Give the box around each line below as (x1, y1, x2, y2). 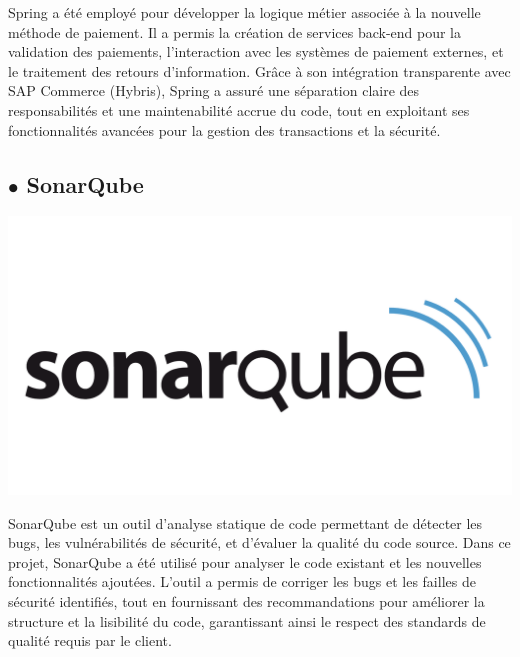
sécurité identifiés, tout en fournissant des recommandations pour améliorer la (8, 590, 485, 611)
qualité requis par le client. (8, 630, 172, 651)
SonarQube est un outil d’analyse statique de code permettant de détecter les (8, 512, 483, 533)
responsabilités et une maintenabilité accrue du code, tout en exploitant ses (8, 99, 470, 120)
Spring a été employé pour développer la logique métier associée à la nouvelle (8, 2, 481, 22)
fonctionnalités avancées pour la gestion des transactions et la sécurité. (8, 119, 441, 140)
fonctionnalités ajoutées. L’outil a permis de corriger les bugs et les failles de (8, 571, 476, 592)
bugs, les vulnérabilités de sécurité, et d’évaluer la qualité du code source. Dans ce (8, 532, 511, 553)
